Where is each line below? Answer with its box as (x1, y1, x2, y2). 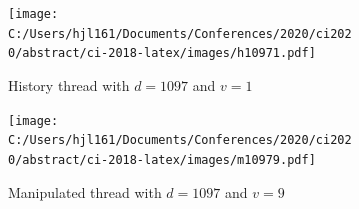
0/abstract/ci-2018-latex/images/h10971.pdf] (8, 46, 316, 61)
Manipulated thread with (8, 181, 162, 202)
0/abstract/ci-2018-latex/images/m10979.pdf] (8, 152, 316, 167)
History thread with (8, 74, 130, 95)
